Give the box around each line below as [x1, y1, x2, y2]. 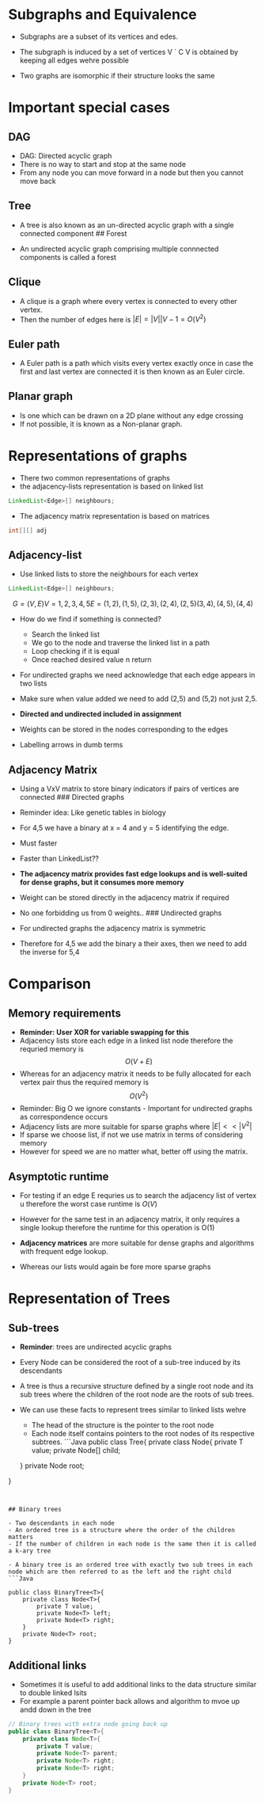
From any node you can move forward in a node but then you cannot [19, 168, 244, 177]
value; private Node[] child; [31, 1446, 121, 1455]
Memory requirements [8, 1006, 121, 1020]
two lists [19, 679, 47, 688]
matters [8, 1534, 34, 1542]
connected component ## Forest [19, 228, 127, 238]
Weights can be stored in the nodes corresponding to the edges [19, 724, 229, 734]
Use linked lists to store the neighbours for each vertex [19, 569, 199, 579]
